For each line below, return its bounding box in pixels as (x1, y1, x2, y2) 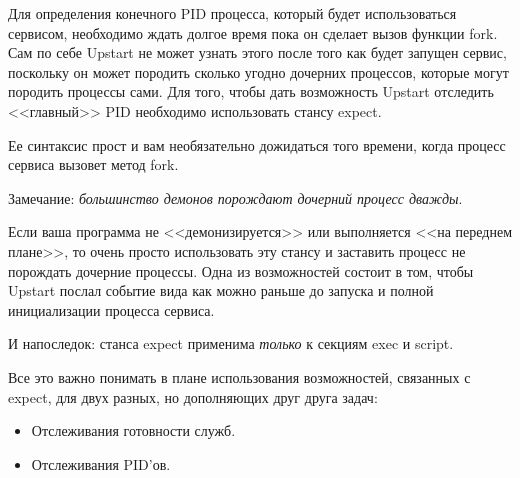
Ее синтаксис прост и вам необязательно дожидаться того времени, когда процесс (8, 134, 506, 155)
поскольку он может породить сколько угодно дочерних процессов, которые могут (8, 61, 509, 82)
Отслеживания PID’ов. (31, 453, 171, 474)
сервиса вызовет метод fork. (8, 154, 179, 175)
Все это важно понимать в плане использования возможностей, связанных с (8, 366, 471, 387)
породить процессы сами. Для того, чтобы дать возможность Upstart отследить (8, 81, 494, 102)
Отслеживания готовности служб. (31, 420, 236, 441)
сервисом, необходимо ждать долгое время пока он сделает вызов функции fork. (8, 22, 498, 43)
